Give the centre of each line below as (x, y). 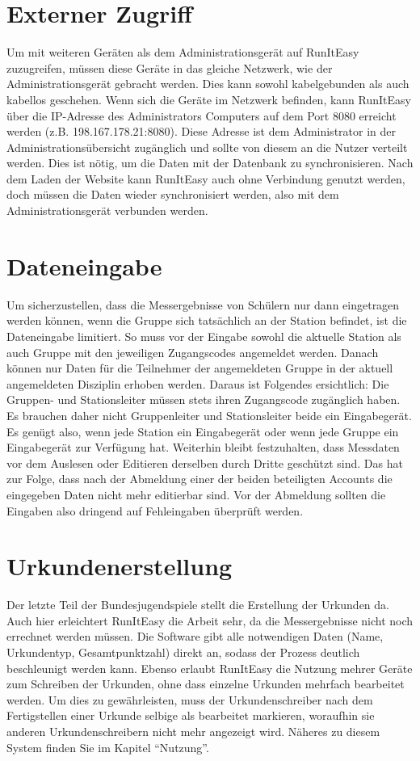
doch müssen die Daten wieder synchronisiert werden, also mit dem (173, 194)
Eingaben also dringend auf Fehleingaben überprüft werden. (155, 510)
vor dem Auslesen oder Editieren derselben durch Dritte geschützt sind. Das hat (205, 462)
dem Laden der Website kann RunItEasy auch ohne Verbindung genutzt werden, (206, 178)
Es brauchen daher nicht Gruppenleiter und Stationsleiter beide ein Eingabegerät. (209, 415)
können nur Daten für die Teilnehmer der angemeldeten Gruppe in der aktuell (200, 368)
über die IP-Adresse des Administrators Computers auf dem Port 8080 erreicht (202, 115)
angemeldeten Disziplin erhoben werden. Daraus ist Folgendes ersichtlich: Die (198, 383)
